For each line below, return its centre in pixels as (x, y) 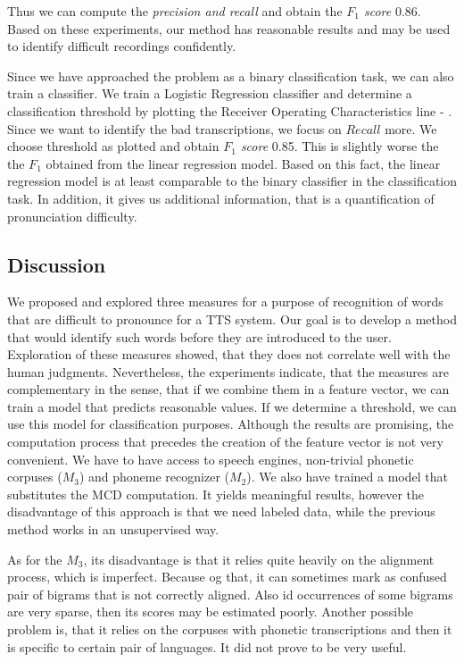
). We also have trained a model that (347, 477)
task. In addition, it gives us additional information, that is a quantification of (221, 198)
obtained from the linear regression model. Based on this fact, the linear (243, 163)
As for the (35, 559)
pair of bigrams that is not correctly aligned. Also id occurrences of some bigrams (230, 594)
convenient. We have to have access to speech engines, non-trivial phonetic (211, 459)
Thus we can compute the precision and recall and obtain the (175, 11)
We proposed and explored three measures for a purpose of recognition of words (225, 302)
